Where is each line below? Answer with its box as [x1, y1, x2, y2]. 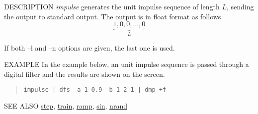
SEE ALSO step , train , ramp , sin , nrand [4, 101, 127, 111]
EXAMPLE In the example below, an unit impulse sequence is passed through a [4, 59, 249, 69]
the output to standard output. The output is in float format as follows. [4, 11, 223, 21]
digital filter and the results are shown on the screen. [4, 68, 165, 79]
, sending [227, 1, 254, 11]
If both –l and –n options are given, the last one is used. [4, 42, 175, 53]
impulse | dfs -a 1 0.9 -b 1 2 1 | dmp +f [23, 86, 167, 94]
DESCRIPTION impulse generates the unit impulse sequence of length [4, 1, 220, 11]
